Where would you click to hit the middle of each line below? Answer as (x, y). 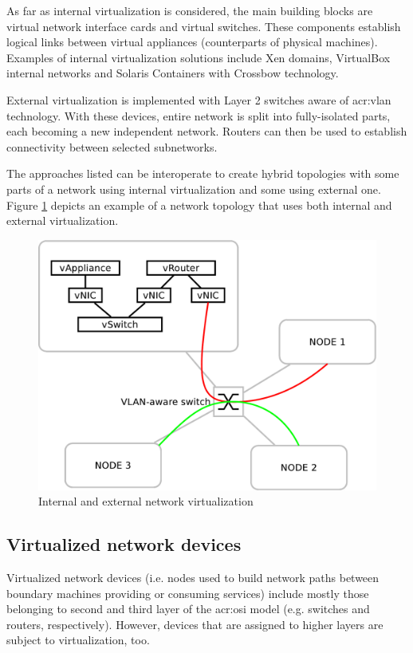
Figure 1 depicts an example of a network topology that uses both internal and (199, 205)
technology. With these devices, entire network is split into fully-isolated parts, (199, 115)
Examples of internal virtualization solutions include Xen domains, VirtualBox (199, 57)
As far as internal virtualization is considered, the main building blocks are (190, 10)
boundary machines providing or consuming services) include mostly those (188, 593)
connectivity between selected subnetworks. (112, 146)
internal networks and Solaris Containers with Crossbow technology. (173, 73)
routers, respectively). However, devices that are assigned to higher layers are (195, 624)
